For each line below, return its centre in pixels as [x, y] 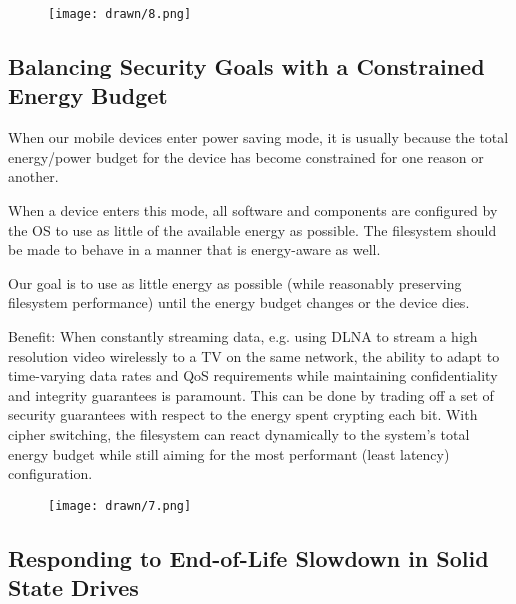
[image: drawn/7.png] [120, 505]
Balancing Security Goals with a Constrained [246, 66]
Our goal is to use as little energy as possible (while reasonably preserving [235, 282]
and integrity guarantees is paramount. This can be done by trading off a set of [251, 394]
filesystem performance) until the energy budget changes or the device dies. [239, 302]
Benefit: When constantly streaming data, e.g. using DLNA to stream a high [243, 336]
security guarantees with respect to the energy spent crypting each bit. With [243, 414]
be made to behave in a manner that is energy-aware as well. [194, 249]
